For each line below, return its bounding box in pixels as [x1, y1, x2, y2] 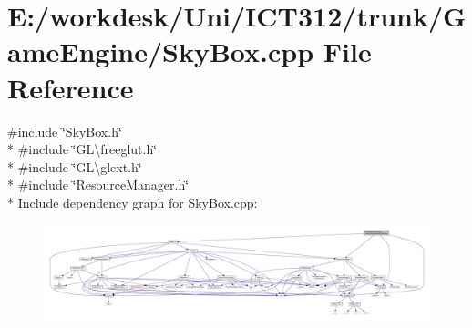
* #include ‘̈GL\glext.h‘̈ [7, 157, 142, 176]
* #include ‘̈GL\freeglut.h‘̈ [7, 139, 158, 159]
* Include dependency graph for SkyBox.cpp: [7, 192, 258, 211]
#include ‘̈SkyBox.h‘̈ [7, 121, 122, 140]
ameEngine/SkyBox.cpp [7, 33, 314, 70]
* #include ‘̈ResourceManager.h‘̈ [7, 175, 190, 194]
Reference [7, 68, 134, 106]
